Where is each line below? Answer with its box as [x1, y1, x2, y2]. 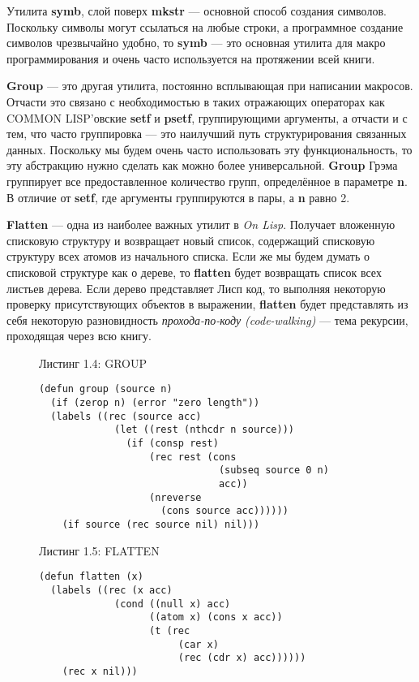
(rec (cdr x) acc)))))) [177, 652, 306, 664]
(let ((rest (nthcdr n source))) [114, 424, 294, 436]
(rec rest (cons [149, 451, 237, 463]
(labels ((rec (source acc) [50, 410, 202, 422]
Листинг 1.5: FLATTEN [39, 542, 160, 559]
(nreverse [149, 491, 202, 503]
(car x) [177, 638, 219, 650]
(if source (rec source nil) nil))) [62, 519, 260, 531]
